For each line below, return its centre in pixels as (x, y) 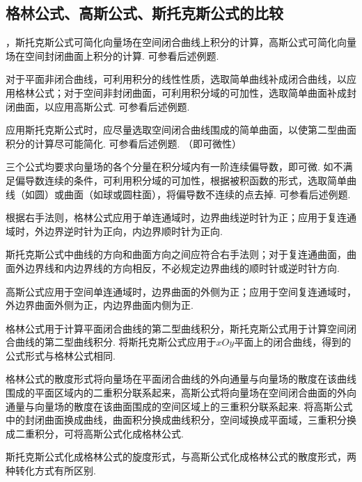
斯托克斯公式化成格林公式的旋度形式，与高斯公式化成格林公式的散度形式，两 (181, 457)
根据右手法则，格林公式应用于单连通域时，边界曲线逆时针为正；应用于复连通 (181, 217)
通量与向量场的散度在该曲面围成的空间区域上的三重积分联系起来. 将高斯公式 (179, 406)
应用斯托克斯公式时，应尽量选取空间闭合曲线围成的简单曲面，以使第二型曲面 (181, 130)
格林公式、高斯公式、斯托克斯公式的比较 (144, 13)
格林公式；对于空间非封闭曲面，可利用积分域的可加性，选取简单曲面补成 (181, 92)
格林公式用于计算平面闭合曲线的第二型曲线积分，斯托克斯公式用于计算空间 (176, 328)
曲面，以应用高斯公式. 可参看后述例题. (102, 106)
